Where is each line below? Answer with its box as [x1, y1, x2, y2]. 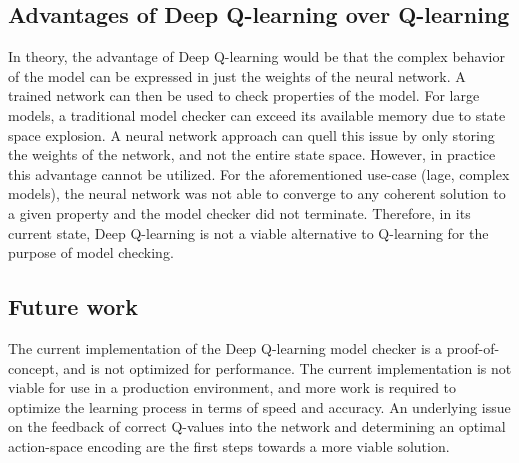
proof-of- [446, 337, 500, 358]
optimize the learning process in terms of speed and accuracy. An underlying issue [8, 396, 511, 417]
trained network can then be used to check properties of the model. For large [8, 85, 480, 106]
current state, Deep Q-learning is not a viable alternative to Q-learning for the [8, 222, 489, 243]
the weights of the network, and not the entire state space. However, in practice [8, 144, 496, 165]
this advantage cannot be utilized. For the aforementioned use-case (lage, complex [8, 163, 510, 184]
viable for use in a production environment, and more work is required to [8, 377, 457, 398]
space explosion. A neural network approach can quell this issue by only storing [8, 124, 495, 145]
